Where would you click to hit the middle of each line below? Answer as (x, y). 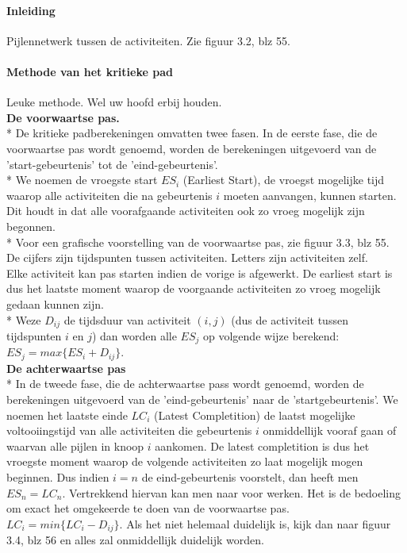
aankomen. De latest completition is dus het (262, 445)
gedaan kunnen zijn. (55, 303)
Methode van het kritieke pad (90, 71)
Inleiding (31, 10)
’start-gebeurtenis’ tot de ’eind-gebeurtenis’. (112, 164)
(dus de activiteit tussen (290, 319)
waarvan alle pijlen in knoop (75, 445)
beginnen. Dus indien (58, 477)
